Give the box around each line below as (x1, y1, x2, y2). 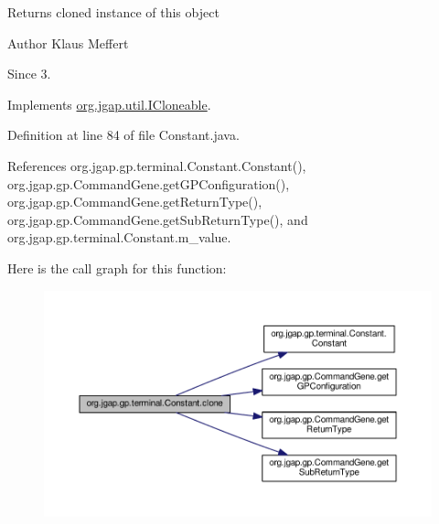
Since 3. (7, 64, 51, 83)
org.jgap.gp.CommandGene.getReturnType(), (7, 192, 262, 211)
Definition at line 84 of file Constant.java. (7, 125, 240, 144)
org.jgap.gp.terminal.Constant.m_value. (7, 228, 231, 247)
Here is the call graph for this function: (7, 258, 227, 277)
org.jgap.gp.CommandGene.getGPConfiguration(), (7, 174, 290, 193)
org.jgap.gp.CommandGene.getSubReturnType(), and (7, 209, 308, 229)
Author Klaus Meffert (7, 33, 129, 52)
